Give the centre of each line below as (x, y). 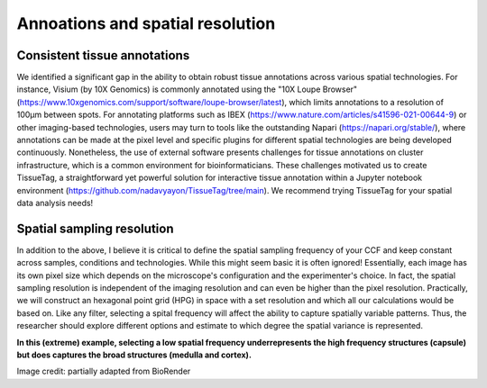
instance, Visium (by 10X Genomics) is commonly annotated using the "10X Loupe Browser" (187, 89)
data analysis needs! (55, 203)
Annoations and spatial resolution (146, 23)
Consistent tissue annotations (103, 55)
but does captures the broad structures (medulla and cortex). (134, 355)
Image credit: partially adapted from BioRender (104, 371)
